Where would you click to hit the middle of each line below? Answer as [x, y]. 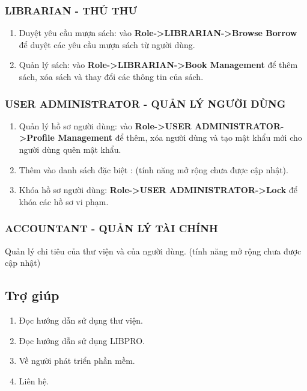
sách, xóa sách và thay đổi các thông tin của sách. [111, 76]
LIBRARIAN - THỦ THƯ [71, 10]
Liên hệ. [34, 380]
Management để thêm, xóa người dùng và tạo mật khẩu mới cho [180, 137]
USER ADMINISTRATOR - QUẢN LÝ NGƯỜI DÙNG [145, 103]
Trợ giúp [32, 295]
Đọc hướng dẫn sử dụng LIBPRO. [82, 340]
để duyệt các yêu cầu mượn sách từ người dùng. [107, 44]
